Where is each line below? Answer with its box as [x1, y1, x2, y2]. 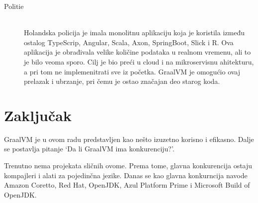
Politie [4, 1, 24, 11]
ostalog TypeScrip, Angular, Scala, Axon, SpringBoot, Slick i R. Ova [24, 37, 234, 47]
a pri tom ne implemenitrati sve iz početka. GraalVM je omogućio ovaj [24, 66, 241, 76]
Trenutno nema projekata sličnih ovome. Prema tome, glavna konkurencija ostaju [4, 160, 253, 171]
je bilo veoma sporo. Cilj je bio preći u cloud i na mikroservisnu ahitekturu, [24, 56, 254, 67]
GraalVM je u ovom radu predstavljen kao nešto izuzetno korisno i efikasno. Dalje [4, 134, 254, 144]
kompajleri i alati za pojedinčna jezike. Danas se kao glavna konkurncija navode [4, 170, 248, 180]
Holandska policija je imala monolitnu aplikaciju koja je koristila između [24, 27, 245, 38]
